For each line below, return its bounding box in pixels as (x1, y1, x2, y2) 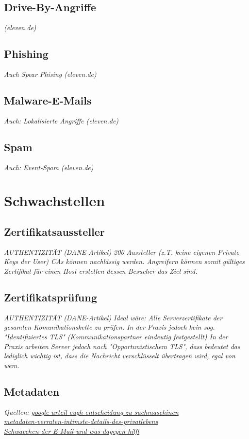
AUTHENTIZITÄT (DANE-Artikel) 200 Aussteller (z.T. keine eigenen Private (4, 246, 239, 257)
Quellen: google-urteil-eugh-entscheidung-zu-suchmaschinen (4, 406, 179, 417)
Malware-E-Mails (4, 92, 92, 107)
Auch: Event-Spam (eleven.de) (4, 162, 94, 172)
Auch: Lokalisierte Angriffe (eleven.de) (4, 115, 119, 125)
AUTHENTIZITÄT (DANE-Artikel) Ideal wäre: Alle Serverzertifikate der (4, 312, 223, 322)
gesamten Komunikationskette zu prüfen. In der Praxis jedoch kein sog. (4, 322, 215, 332)
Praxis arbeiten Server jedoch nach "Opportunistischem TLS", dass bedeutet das (4, 341, 240, 351)
